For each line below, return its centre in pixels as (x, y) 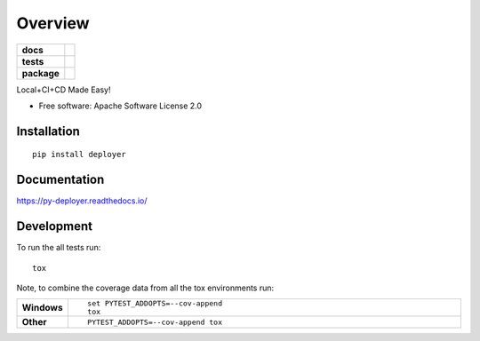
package (40, 73)
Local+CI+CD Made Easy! (64, 90)
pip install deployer (79, 155)
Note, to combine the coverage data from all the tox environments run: (145, 288)
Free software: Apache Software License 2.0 (120, 106)
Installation (48, 131)
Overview (53, 23)
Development (55, 226)
